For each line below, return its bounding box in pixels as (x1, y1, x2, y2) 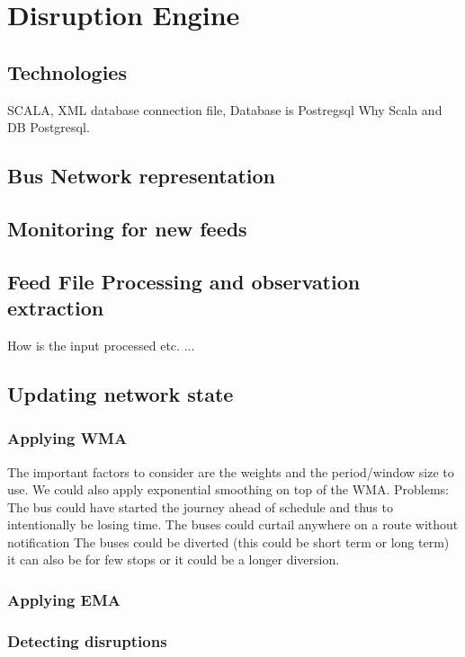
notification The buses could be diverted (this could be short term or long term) (7, 532, 450, 551)
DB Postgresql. (7, 118, 90, 137)
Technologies (7, 58, 127, 85)
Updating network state (7, 379, 234, 407)
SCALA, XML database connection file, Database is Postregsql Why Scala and (7, 100, 443, 119)
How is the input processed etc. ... (7, 335, 195, 354)
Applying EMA (7, 589, 121, 610)
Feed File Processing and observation (7, 267, 361, 295)
